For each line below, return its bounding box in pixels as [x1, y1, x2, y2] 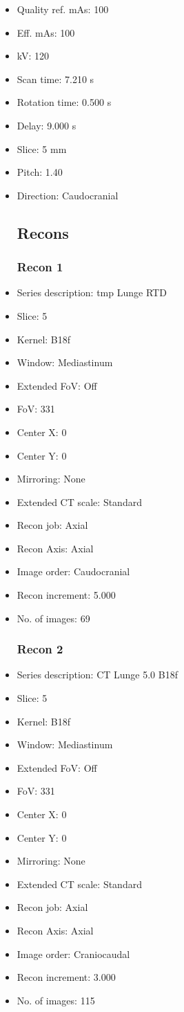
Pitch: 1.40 [17, 165, 63, 179]
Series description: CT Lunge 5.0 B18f [17, 667, 178, 682]
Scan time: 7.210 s [17, 71, 94, 86]
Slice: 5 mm [17, 141, 67, 156]
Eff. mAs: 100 [17, 25, 75, 39]
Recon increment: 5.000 [17, 588, 116, 602]
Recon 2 [17, 640, 63, 658]
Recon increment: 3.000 [17, 970, 116, 984]
